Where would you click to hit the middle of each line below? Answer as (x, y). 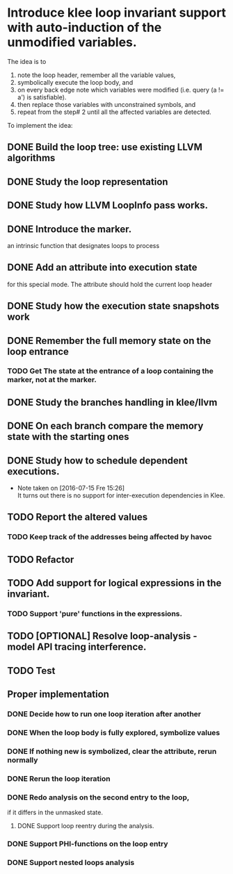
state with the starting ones (68, 437)
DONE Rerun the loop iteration (59, 778)
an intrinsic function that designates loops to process (83, 245)
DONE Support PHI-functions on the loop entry (88, 844)
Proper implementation (58, 694)
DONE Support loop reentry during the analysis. (86, 826)
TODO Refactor (41, 560)
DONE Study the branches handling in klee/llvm (112, 402)
